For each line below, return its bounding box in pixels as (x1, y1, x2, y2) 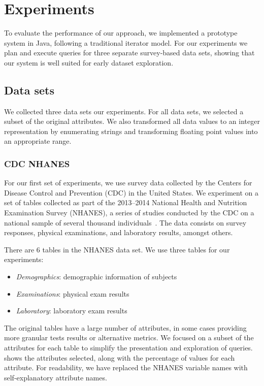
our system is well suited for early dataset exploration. (4, 57, 174, 68)
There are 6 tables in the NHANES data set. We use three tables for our (4, 244, 230, 254)
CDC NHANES (4, 157, 70, 170)
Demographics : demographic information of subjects (16, 271, 177, 282)
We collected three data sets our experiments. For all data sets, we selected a (4, 106, 244, 116)
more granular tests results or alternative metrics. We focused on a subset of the (4, 332, 254, 343)
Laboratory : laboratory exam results (16, 305, 127, 316)
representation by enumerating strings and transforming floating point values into (4, 125, 258, 136)
